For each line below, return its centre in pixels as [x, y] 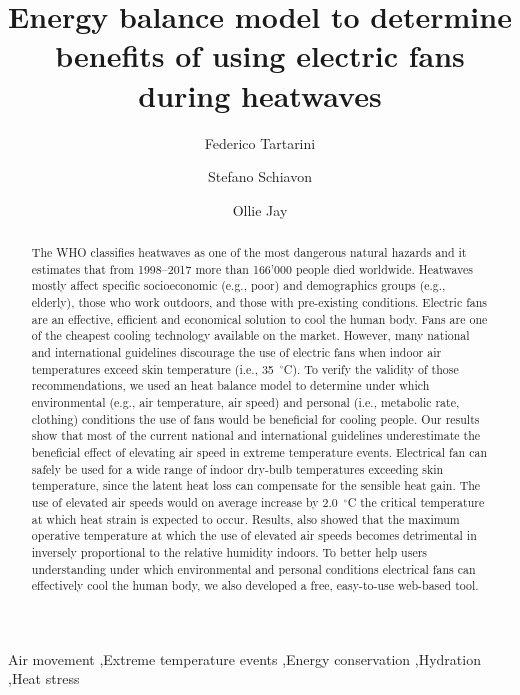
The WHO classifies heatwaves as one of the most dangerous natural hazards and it [249, 252]
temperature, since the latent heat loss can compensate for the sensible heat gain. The [256, 485]
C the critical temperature [416, 501]
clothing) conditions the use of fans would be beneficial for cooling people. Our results [255, 418]
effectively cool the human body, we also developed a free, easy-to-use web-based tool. [255, 585]
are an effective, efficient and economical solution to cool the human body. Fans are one [259, 318]
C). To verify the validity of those [371, 368]
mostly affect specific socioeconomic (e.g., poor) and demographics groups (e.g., [238, 285]
